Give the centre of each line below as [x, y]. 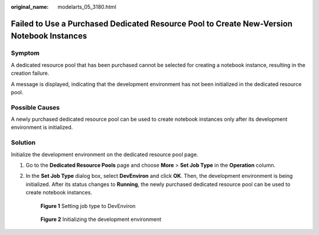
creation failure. [30, 73]
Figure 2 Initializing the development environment [101, 219]
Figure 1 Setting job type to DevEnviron [88, 206]
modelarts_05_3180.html [87, 7]
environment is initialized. [42, 127]
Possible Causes [35, 107]
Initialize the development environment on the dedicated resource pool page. [105, 154]
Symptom [25, 53]
